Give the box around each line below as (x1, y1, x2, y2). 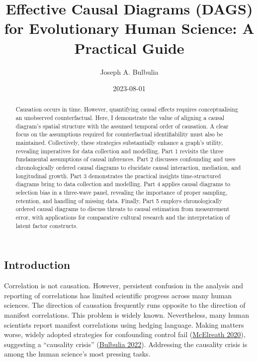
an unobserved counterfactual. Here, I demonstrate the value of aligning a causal (15, 114, 224, 122)
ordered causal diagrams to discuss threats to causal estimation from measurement (15, 205, 230, 213)
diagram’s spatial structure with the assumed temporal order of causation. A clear (15, 121, 229, 130)
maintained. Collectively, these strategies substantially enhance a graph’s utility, (15, 138, 223, 147)
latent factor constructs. (15, 221, 78, 230)
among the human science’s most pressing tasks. (4, 349, 151, 359)
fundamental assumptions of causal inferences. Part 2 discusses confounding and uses (15, 155, 236, 163)
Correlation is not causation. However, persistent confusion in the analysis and (4, 280, 243, 291)
